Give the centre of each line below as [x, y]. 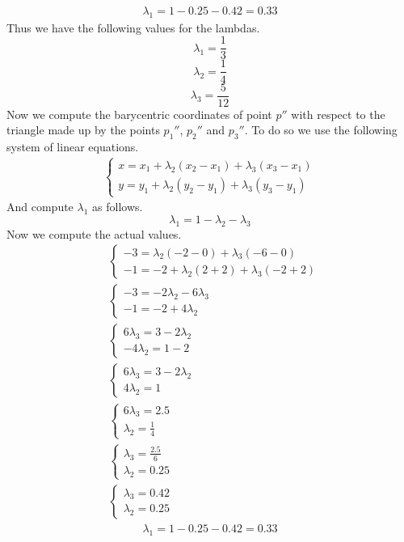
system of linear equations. [73, 146]
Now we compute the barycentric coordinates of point [139, 114]
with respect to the [338, 114]
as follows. [118, 207]
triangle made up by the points [83, 130]
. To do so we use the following [321, 130]
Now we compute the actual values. [94, 233]
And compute [40, 207]
